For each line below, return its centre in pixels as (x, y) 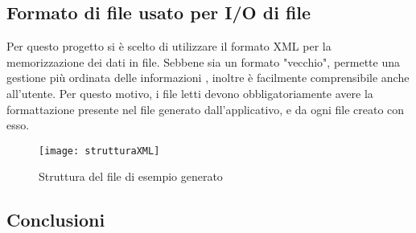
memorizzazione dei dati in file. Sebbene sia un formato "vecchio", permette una (203, 61)
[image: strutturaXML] (99, 151)
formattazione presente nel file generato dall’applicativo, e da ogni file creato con (206, 109)
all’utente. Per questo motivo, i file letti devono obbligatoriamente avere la (190, 93)
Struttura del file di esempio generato (131, 176)
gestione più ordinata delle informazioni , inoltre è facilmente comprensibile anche (208, 78)
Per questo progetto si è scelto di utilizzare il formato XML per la (169, 46)
